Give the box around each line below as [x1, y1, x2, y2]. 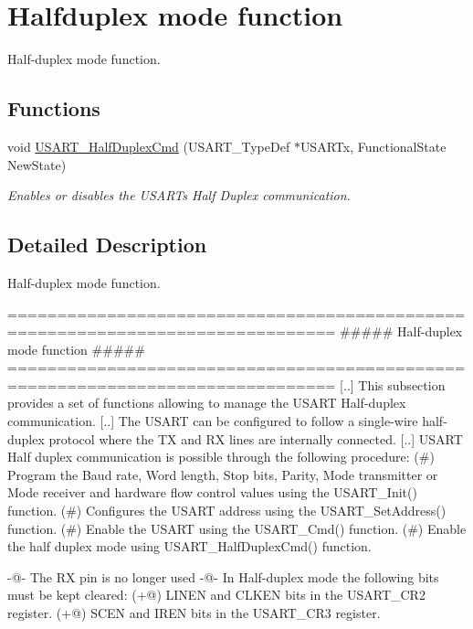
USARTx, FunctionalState [300, 136, 447, 155]
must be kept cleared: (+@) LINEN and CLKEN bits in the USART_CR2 [7, 585, 426, 604]
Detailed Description [7, 230, 207, 259]
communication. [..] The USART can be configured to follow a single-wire [7, 411, 418, 431]
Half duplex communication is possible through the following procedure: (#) [7, 447, 435, 466]
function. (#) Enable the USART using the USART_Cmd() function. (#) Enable [7, 518, 467, 538]
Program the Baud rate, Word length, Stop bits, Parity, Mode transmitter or [7, 464, 438, 484]
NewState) [7, 155, 67, 174]
